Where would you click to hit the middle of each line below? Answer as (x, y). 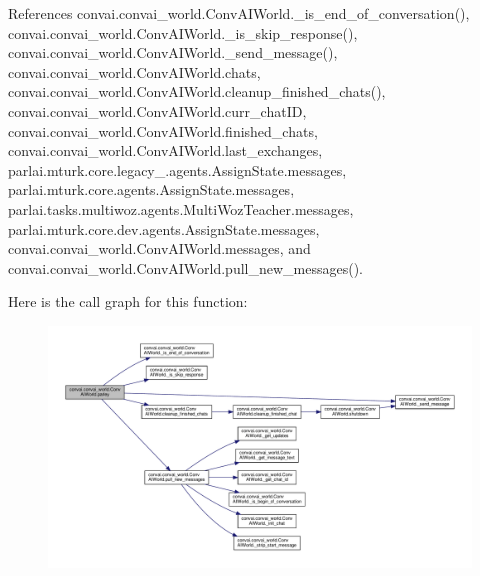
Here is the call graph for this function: (128, 301)
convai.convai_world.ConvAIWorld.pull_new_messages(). (185, 267)
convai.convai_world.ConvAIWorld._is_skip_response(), (183, 32)
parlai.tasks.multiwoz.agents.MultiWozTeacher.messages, (181, 208)
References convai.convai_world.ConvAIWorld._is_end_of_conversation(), (239, 13)
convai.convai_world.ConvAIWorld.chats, (134, 71)
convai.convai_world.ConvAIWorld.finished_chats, (163, 130)
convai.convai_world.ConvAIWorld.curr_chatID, (157, 110)
